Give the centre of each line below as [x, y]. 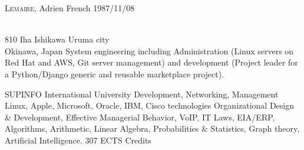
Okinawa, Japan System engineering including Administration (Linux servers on [149, 50]
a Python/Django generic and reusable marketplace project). [115, 74]
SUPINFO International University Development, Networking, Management [142, 94]
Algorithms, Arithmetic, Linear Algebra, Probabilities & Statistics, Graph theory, [152, 128]
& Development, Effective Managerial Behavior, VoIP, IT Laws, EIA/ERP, [140, 117]
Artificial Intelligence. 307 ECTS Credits [78, 140]
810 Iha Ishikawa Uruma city [57, 39]
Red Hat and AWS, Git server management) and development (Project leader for [151, 62]
